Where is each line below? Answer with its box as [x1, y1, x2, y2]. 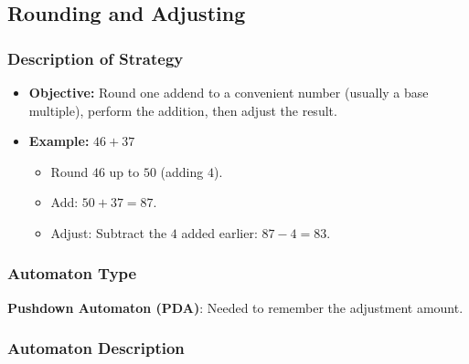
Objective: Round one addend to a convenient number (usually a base [28, 83, 429, 101]
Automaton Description [7, 337, 185, 359]
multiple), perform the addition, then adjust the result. [28, 100, 337, 120]
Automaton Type [7, 262, 137, 285]
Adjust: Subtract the [50, 223, 167, 242]
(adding [160, 161, 204, 181]
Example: [28, 131, 90, 151]
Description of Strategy [7, 47, 184, 69]
